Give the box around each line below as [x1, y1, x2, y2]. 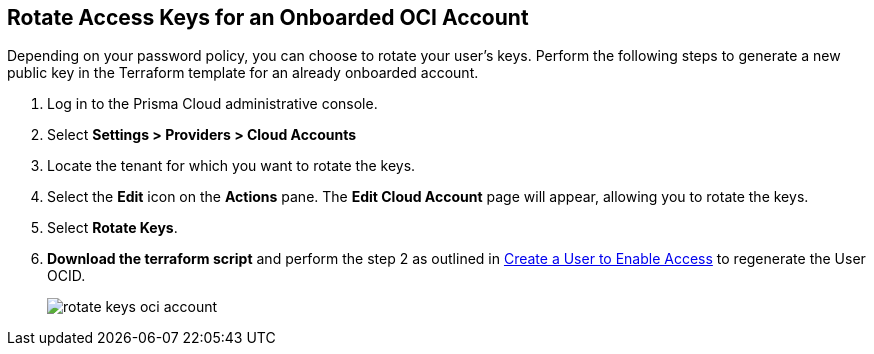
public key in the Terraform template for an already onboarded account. [7, 64, 479, 82]
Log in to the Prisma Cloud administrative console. [47, 95, 378, 113]
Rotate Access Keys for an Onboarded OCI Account [7, 5, 529, 30]
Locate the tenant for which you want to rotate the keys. [47, 157, 416, 175]
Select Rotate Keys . [47, 219, 178, 237]
